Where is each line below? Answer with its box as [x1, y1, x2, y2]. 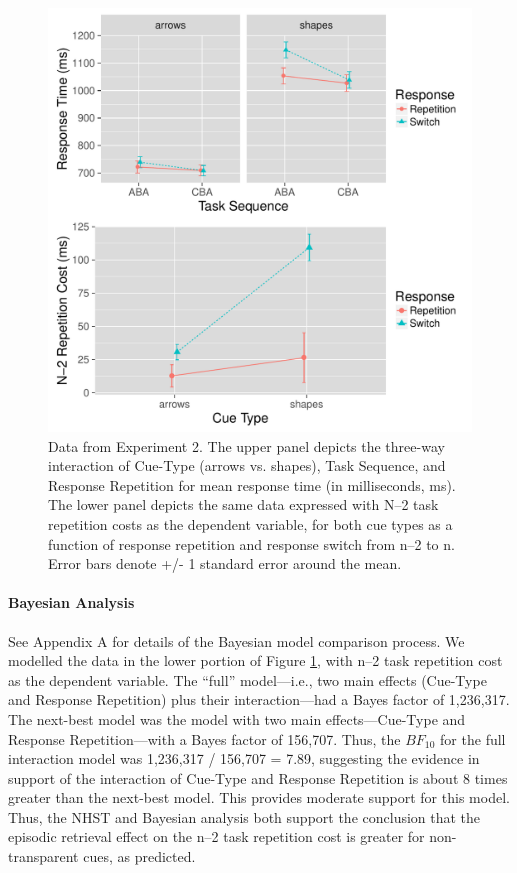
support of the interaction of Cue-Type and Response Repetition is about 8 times [8, 767, 508, 788]
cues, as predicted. [83, 846, 196, 867]
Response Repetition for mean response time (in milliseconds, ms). [48, 474, 456, 495]
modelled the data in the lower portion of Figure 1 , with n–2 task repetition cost [8, 650, 503, 671]
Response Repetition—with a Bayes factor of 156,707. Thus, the [8, 728, 401, 749]
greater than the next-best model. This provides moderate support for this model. [8, 787, 510, 808]
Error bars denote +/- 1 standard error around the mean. [48, 553, 402, 574]
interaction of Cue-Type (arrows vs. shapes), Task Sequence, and [48, 455, 446, 476]
